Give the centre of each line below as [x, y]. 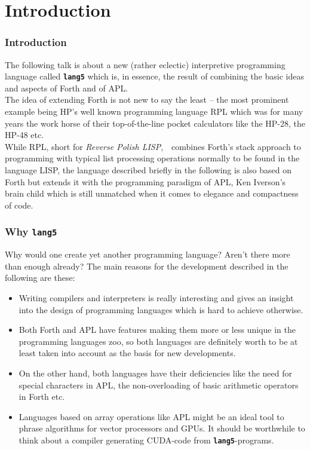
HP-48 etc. [24, 135]
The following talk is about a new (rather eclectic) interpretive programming [145, 64]
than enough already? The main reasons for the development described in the [147, 266]
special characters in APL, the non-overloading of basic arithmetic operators [159, 385]
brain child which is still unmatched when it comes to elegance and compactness [152, 193]
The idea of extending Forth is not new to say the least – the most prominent [147, 100]
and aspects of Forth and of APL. [67, 88]
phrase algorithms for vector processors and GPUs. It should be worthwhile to [162, 428]
